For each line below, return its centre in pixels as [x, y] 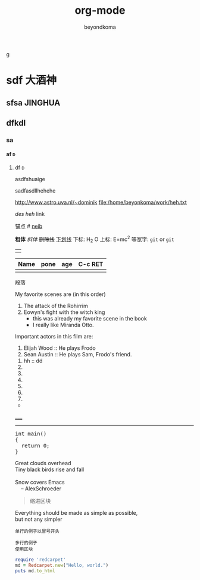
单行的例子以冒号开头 [37, 532]
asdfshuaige [30, 179]
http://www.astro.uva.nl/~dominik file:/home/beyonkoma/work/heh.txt [101, 202]
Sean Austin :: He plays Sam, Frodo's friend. [78, 355]
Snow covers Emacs [40, 483]
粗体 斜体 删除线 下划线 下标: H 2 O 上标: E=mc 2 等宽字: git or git [94, 239]
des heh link [30, 214]
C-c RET [91, 264]
